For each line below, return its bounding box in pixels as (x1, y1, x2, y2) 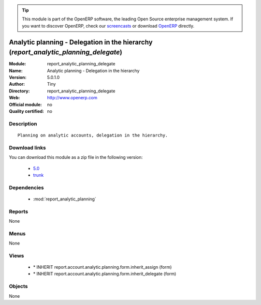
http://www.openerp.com (47, 95, 98, 101)
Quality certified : (9, 108, 44, 114)
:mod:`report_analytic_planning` (33, 196, 96, 202)
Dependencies (9, 184, 44, 191)
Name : (9, 68, 23, 74)
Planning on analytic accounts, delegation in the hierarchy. (17, 132, 168, 138)
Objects (9, 283, 28, 290)
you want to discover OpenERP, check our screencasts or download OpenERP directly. (22, 23, 195, 29)
